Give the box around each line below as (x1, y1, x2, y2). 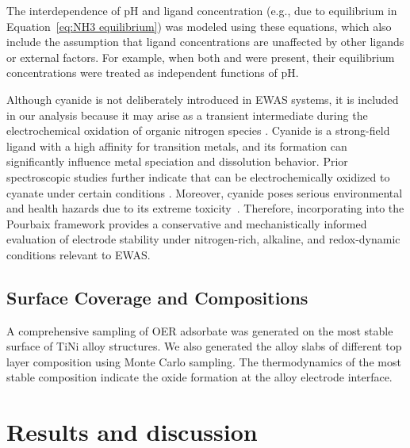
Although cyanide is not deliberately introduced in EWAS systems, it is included (6, 90, 399, 107)
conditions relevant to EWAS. (6, 246, 151, 262)
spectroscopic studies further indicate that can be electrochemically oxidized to (6, 168, 390, 185)
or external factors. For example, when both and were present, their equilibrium (6, 48, 395, 65)
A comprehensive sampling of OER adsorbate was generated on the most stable (6, 322, 393, 339)
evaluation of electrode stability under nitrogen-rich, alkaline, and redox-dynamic (6, 231, 400, 247)
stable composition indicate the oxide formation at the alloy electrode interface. (6, 369, 393, 385)
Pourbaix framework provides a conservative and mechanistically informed (6, 215, 367, 232)
